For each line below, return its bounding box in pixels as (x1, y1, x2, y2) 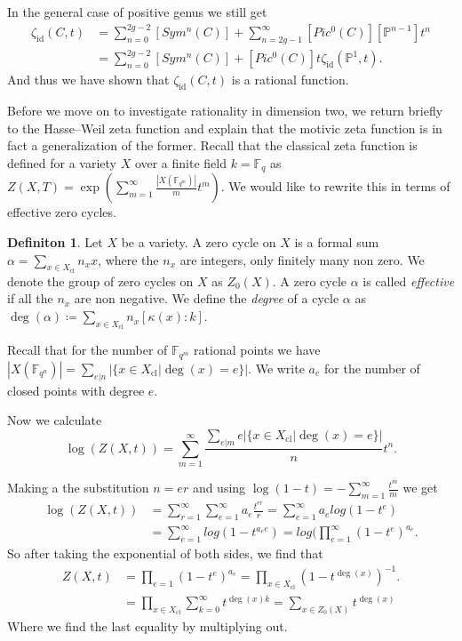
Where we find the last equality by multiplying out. (7, 616, 288, 635)
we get (402, 478, 438, 497)
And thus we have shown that (7, 70, 170, 89)
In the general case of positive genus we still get (7, 3, 267, 20)
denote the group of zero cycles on (7, 271, 194, 290)
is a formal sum (294, 233, 379, 252)
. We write (248, 358, 305, 377)
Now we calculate (7, 411, 102, 429)
